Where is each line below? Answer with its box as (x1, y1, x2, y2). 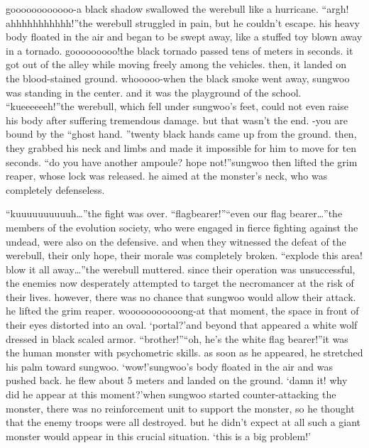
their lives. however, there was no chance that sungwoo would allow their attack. (6, 289, 356, 304)
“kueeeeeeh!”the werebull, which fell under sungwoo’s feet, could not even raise (6, 99, 348, 114)
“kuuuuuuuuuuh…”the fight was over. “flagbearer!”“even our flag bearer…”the (6, 206, 343, 221)
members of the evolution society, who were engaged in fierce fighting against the (6, 219, 358, 234)
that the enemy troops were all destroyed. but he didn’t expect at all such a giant (6, 415, 361, 430)
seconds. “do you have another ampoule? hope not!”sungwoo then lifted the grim (6, 154, 358, 169)
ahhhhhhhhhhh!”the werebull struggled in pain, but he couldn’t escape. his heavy (6, 15, 360, 30)
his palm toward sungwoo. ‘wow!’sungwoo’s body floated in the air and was (6, 359, 333, 373)
